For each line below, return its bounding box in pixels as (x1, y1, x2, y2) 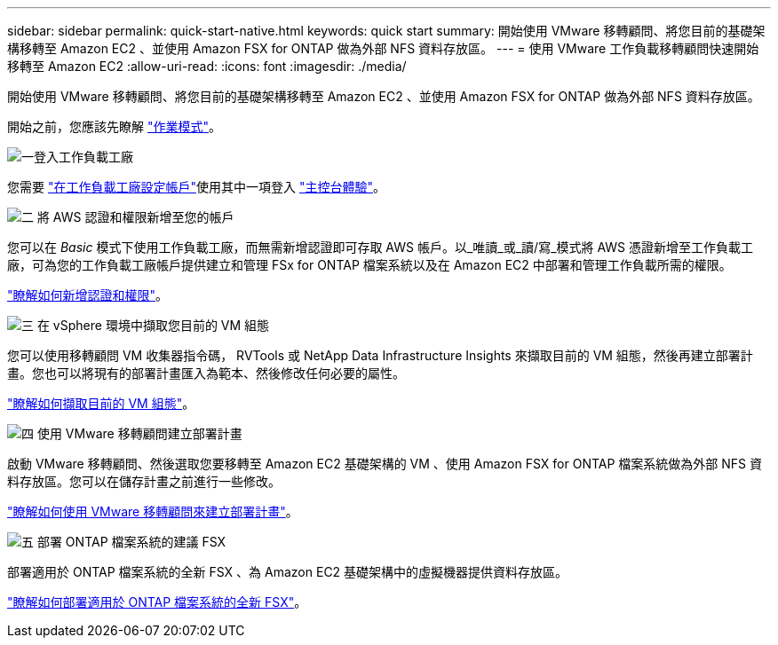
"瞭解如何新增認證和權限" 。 (7, 287, 169, 303)
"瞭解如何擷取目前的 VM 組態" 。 (7, 396, 195, 411)
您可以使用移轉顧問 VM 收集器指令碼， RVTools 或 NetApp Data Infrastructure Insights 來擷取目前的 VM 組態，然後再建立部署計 (7, 348, 753, 363)
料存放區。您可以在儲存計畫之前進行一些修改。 (7, 474, 281, 489)
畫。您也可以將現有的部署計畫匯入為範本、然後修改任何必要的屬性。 (7, 366, 405, 381)
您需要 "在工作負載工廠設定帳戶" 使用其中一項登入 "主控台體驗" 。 (7, 179, 385, 194)
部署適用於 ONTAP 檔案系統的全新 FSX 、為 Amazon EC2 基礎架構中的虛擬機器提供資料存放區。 (7, 564, 568, 579)
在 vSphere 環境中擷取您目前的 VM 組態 (36, 318, 270, 333)
